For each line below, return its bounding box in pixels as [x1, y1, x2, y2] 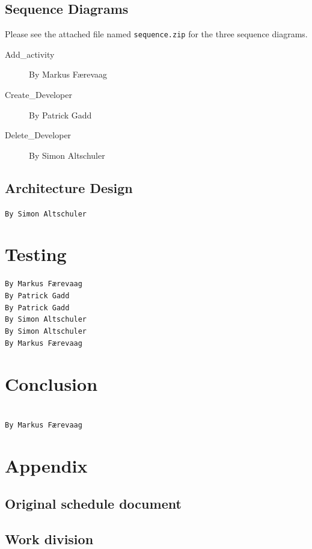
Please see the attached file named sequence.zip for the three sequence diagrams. [5, 28, 308, 40]
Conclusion [5, 371, 98, 396]
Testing [5, 242, 67, 266]
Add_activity [5, 48, 55, 60]
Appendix [5, 453, 88, 477]
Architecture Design [5, 178, 133, 197]
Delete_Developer [5, 129, 72, 141]
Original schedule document [5, 494, 182, 513]
